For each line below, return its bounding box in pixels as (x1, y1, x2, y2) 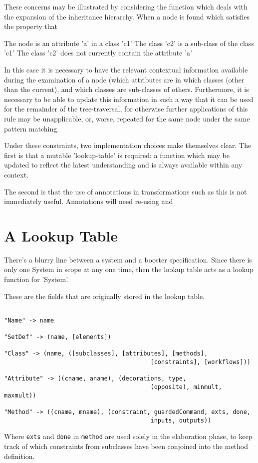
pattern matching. (4, 123, 59, 133)
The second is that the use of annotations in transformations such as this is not (4, 186, 247, 196)
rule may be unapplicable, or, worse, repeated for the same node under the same (4, 113, 250, 123)
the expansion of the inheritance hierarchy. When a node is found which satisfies (4, 11, 250, 21)
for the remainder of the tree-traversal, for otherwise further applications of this (4, 103, 248, 114)
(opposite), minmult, (150, 383, 222, 391)
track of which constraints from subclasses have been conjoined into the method (4, 441, 249, 451)
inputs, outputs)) (150, 416, 212, 424)
